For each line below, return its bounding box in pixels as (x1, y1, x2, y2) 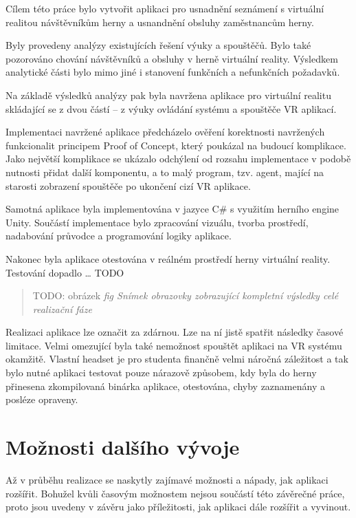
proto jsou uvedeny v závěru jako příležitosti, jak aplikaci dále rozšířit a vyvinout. (5, 499, 351, 514)
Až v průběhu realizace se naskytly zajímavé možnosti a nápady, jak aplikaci (5, 472, 329, 486)
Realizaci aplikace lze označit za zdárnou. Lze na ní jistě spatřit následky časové (5, 325, 344, 339)
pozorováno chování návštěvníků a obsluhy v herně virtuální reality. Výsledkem (5, 51, 338, 65)
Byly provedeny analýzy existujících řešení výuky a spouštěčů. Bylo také (5, 38, 311, 52)
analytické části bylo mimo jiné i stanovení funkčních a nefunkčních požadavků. (5, 65, 340, 79)
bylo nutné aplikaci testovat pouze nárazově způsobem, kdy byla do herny (5, 365, 317, 380)
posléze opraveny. (5, 392, 78, 407)
